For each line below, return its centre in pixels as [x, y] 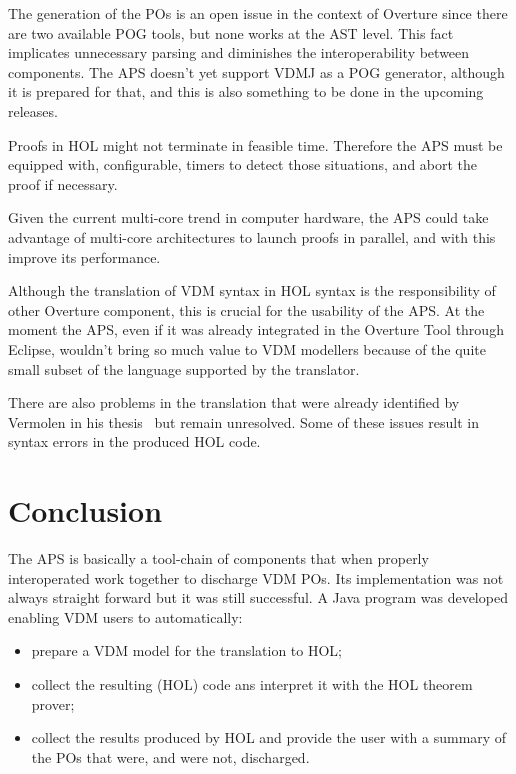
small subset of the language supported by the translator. [184, 368]
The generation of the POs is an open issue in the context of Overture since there [258, 13]
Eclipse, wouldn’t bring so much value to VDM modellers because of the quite [247, 348]
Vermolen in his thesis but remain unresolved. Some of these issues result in [243, 421]
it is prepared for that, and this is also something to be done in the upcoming [246, 91]
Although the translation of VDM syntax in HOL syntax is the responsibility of [252, 290]
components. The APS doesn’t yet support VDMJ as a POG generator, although [256, 71]
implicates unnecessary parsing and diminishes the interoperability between [239, 52]
